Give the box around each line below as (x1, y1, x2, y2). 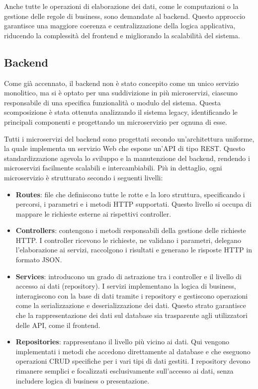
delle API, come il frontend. (15, 319, 100, 330)
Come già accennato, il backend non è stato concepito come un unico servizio (4, 78, 239, 88)
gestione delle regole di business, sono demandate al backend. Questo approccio (4, 10, 246, 21)
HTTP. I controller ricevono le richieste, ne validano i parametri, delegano (15, 234, 241, 245)
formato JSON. (15, 254, 62, 265)
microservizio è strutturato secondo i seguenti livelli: (4, 172, 163, 182)
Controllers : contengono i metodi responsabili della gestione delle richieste (15, 225, 246, 235)
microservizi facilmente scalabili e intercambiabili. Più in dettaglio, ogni (4, 162, 222, 173)
